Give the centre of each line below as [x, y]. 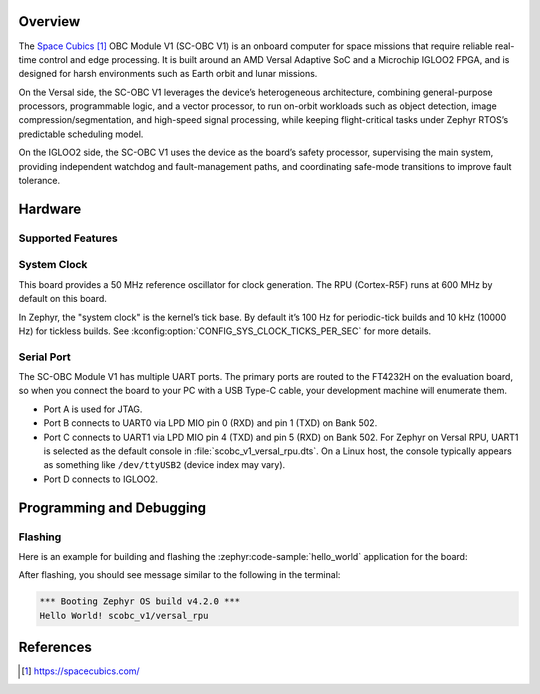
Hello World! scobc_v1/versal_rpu [124, 615]
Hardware [50, 208]
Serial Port [44, 357]
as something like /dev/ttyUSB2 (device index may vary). [164, 465]
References [55, 647]
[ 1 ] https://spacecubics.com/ [80, 671]
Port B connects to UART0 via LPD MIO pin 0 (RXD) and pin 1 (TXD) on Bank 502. [210, 423]
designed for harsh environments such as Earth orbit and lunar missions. [168, 74]
